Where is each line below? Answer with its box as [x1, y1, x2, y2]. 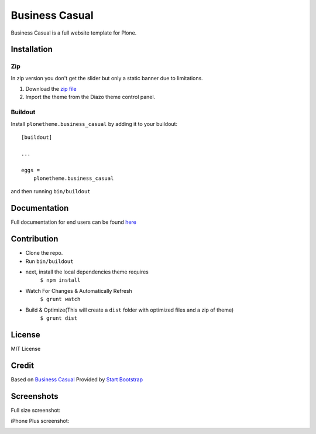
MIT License [11, 345, 41, 352]
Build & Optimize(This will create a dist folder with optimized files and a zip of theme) [25, 306, 234, 313]
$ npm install [40, 277, 81, 283]
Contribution [11, 234, 59, 244]
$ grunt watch [40, 296, 81, 303]
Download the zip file [25, 86, 77, 93]
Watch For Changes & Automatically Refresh [25, 287, 133, 294]
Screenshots [11, 391, 59, 401]
